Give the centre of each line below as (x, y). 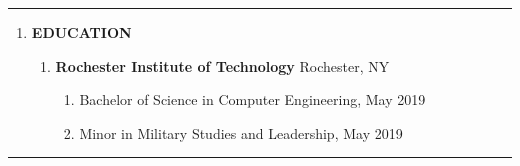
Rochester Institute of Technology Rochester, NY (222, 65)
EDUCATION (81, 32)
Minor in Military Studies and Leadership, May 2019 (241, 132)
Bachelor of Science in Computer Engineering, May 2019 (252, 99)
